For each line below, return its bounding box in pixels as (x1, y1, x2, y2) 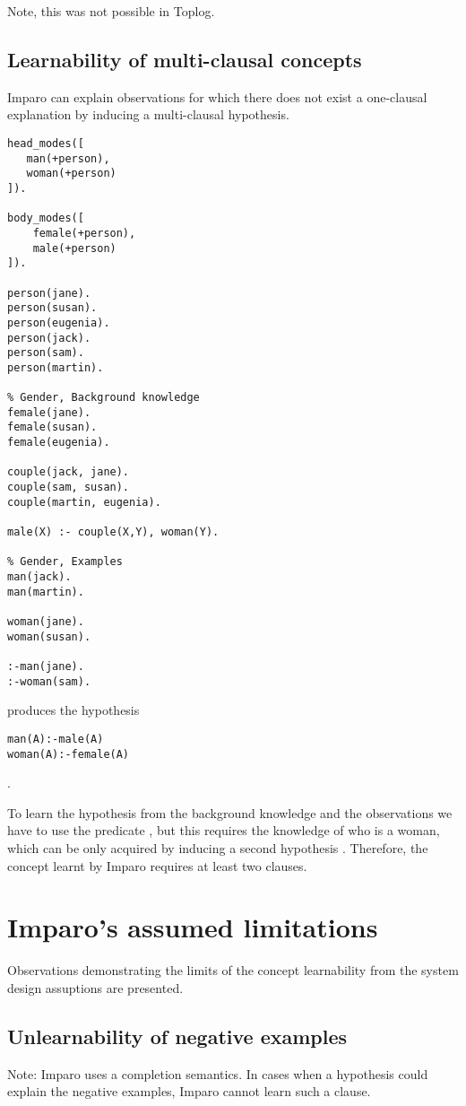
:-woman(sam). (7, 675, 91, 688)
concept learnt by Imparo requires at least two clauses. (7, 856, 307, 875)
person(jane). (7, 286, 91, 300)
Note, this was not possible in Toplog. (7, 2, 215, 20)
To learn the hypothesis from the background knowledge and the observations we (7, 803, 453, 822)
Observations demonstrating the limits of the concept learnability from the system (7, 961, 459, 980)
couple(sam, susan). (7, 481, 130, 494)
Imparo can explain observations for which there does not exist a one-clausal (7, 87, 427, 106)
